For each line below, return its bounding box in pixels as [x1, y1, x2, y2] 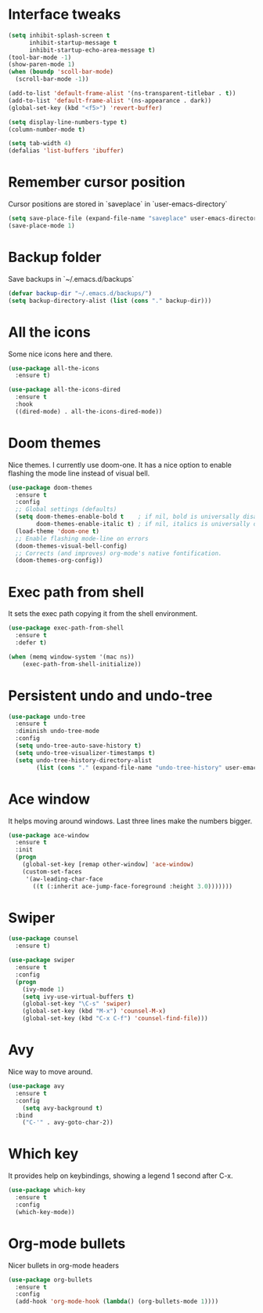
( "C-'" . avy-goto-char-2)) [22, 1118, 113, 1127]
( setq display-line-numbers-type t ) [8, 118, 128, 126]
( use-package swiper [8, 956, 76, 965]
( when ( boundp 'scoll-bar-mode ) [8, 68, 113, 76]
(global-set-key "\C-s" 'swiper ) [22, 1000, 131, 1008]
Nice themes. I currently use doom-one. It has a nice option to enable [8, 460, 232, 469]
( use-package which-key [8, 1187, 86, 1194]
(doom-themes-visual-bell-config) [15, 542, 128, 550]
